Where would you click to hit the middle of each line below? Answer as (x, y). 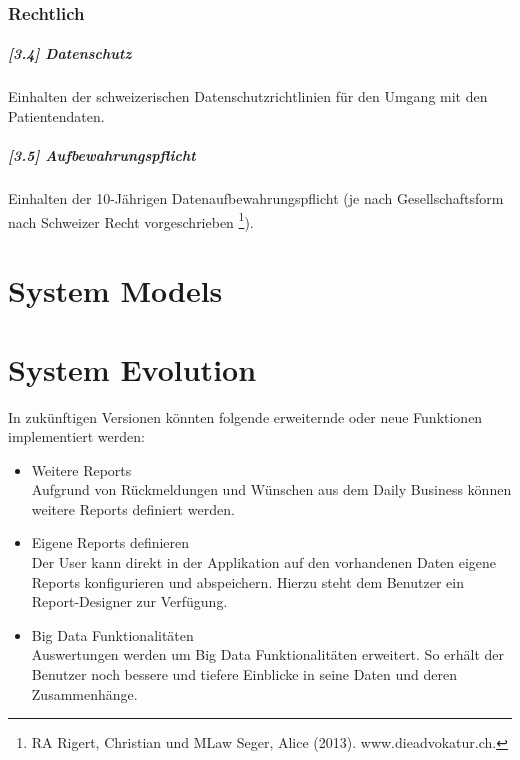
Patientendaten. (56, 116)
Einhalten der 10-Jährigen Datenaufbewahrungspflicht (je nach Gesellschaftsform (256, 198)
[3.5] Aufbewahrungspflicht (102, 155)
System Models (115, 290)
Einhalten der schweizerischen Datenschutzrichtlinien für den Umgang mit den (248, 96)
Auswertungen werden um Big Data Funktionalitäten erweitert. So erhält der (268, 654)
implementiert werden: (76, 436)
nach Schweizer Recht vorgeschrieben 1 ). (131, 220)
